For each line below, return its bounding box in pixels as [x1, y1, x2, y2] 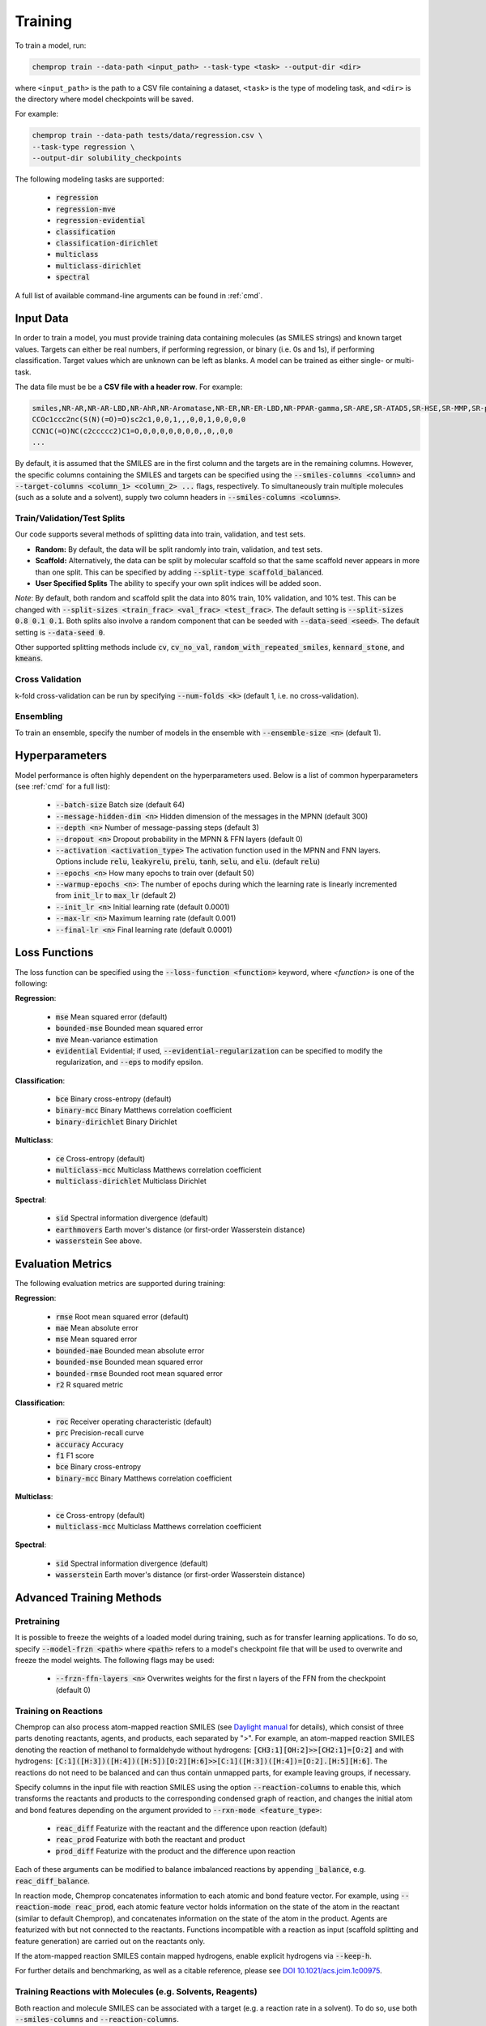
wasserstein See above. [55, 1236, 143, 1246]
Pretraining [15, 1615, 61, 1626]
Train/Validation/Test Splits [15, 513, 126, 524]
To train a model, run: [15, 41, 87, 50]
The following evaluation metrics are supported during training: [15, 1278, 226, 1288]
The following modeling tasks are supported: [15, 174, 164, 184]
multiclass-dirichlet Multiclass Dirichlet [55, 1176, 207, 1186]
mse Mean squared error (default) [55, 1011, 168, 1021]
